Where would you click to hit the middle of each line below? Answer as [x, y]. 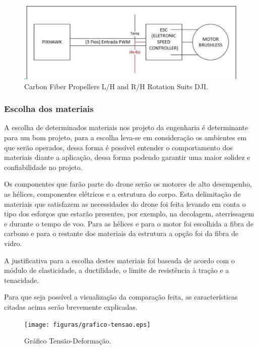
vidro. [13, 243]
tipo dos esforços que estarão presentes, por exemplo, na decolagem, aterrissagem [129, 214]
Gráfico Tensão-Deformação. [68, 341]
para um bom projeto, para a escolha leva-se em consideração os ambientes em [125, 137]
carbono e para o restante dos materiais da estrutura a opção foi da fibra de [121, 233]
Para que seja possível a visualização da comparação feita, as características [121, 297]
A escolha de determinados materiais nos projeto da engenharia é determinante [126, 127]
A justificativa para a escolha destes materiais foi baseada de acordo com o [119, 260]
